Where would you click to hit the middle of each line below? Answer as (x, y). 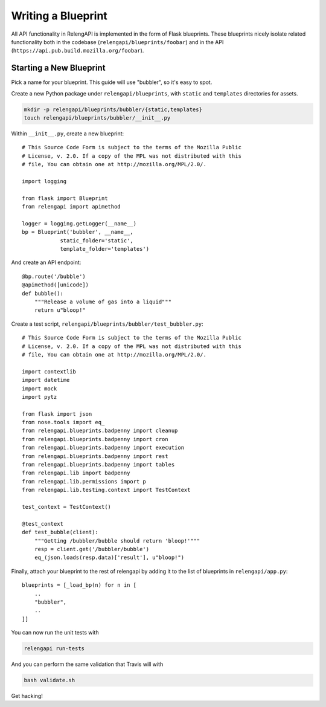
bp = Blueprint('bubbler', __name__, (78, 232)
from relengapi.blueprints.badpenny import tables (98, 465)
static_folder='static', (97, 241)
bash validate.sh (50, 680)
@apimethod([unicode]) (56, 285)
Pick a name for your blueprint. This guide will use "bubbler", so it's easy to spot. (112, 82)
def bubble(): (43, 293)
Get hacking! (27, 696)
